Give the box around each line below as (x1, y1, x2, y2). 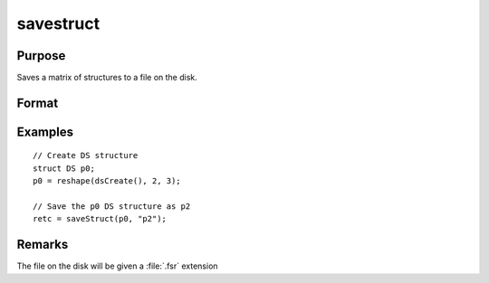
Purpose (16, 48, 66, 63)
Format (16, 95, 59, 110)
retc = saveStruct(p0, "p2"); (33, 213, 168, 224)
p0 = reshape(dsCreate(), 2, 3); (33, 176, 181, 186)
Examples (16, 124, 74, 139)
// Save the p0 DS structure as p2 (33, 202, 191, 212)
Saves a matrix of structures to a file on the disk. (16, 72, 198, 83)
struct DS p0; (33, 163, 95, 174)
